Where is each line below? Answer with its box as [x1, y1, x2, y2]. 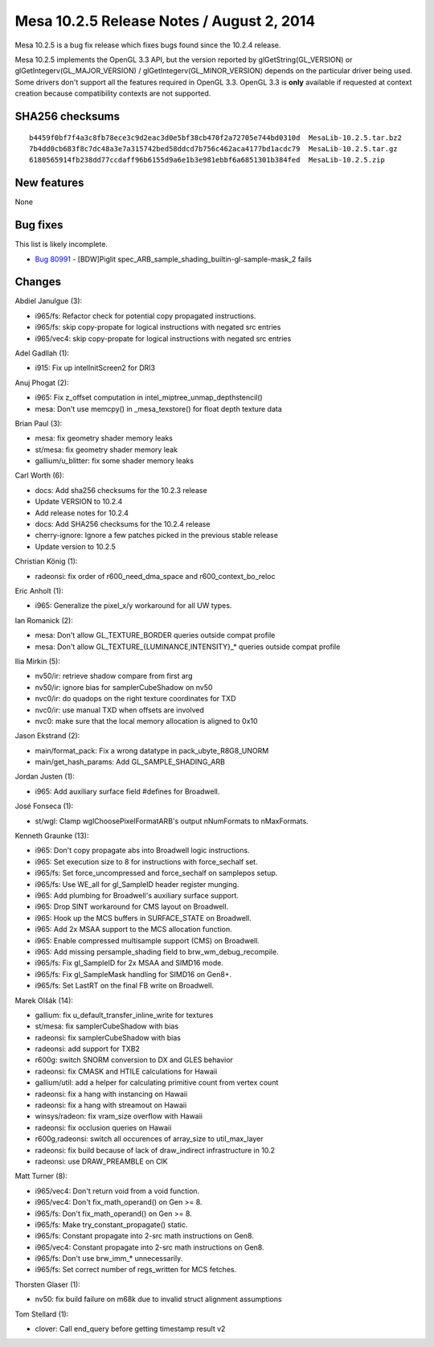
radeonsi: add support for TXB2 [35, 1044, 141, 1053]
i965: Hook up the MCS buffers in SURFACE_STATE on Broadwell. [35, 913, 252, 922]
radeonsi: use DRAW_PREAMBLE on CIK [35, 1156, 168, 1166]
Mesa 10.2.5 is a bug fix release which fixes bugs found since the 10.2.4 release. [14, 40, 281, 50]
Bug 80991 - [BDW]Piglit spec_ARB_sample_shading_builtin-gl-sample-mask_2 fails [35, 254, 313, 264]
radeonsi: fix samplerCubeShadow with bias [35, 1033, 181, 1042]
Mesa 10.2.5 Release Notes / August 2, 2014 [14, 12, 316, 30]
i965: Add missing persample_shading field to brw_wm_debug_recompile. [35, 947, 279, 956]
